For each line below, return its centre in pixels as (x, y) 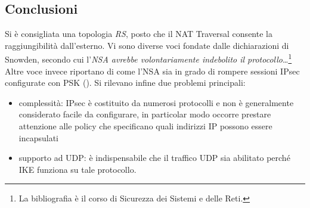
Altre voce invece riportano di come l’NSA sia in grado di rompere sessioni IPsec (152, 71)
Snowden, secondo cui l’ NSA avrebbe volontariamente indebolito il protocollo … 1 (148, 58)
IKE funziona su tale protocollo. (77, 169)
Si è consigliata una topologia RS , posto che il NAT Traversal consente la (139, 34)
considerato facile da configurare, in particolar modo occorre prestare (145, 114)
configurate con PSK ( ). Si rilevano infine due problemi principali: (125, 83)
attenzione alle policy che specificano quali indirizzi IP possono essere (145, 126)
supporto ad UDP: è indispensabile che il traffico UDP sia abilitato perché (154, 158)
